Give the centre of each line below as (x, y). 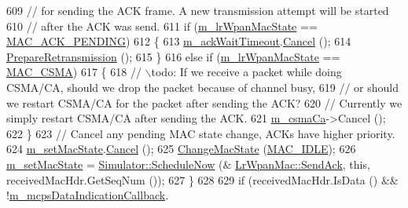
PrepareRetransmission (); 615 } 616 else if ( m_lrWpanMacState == (173, 56)
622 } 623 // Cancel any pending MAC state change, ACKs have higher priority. (201, 133)
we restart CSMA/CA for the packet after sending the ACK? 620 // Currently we (204, 102)
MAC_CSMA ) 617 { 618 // (74, 72)
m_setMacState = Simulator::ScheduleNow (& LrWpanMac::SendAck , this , (188, 164)
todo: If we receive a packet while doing (246, 72)
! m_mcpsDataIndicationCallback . (88, 195)
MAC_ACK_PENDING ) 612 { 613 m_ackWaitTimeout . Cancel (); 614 (179, 41)
